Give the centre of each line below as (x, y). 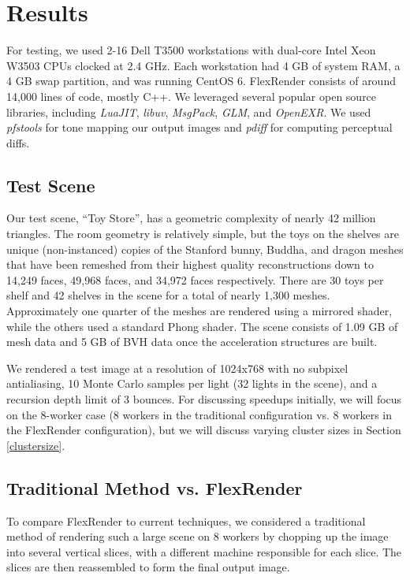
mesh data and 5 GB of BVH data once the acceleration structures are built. (192, 342)
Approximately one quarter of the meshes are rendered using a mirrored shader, (199, 311)
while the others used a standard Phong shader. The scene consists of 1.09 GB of (202, 326)
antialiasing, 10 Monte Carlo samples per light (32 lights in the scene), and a (192, 383)
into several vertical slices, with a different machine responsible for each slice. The (204, 551)
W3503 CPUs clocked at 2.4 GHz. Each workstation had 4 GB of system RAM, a (203, 65)
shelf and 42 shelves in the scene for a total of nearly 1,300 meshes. (168, 295)
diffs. (18, 142)
